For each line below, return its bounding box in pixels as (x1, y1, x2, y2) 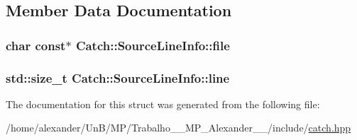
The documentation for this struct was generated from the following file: (6, 96, 320, 111)
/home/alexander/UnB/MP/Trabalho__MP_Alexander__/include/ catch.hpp (6, 120, 351, 135)
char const (6, 36, 66, 54)
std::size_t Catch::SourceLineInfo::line (6, 69, 230, 86)
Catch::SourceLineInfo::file (75, 36, 230, 54)
